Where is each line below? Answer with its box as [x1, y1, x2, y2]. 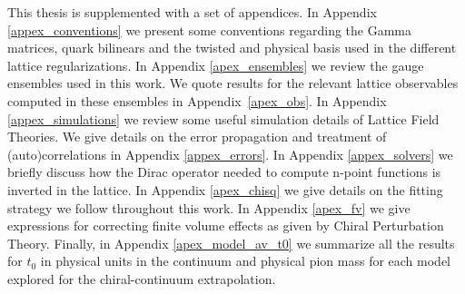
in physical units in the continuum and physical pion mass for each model [40, 251, 451, 270]
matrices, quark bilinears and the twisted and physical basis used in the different [7, 38, 457, 57]
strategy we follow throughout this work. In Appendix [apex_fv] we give [7, 198, 411, 217]
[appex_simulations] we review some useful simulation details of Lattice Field [7, 109, 440, 128]
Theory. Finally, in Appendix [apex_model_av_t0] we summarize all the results [7, 233, 455, 252]
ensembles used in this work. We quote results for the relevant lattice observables [7, 73, 459, 93]
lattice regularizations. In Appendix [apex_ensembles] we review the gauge [7, 55, 424, 74]
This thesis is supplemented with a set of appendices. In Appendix [7, 3, 377, 21]
